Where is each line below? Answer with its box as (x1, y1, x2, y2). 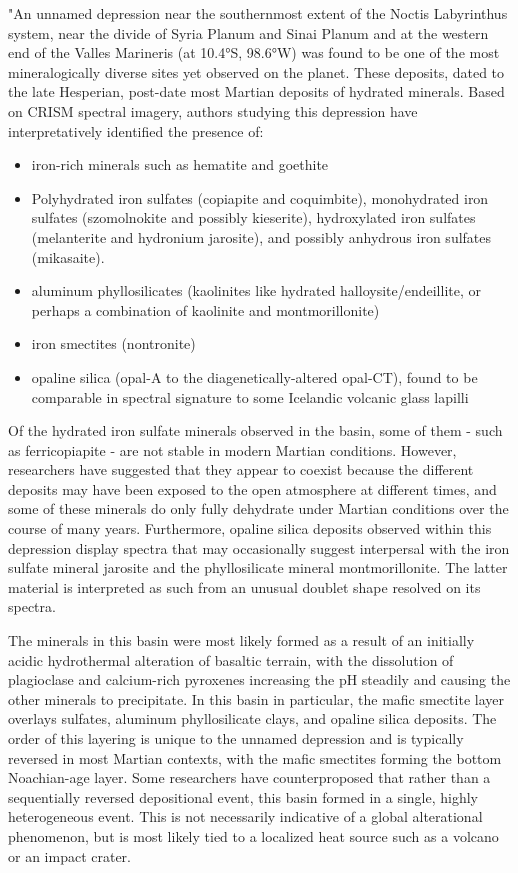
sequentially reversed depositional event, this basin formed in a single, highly (8, 786, 478, 807)
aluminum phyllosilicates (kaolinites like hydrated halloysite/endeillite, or (31, 280, 481, 301)
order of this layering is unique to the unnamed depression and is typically (8, 728, 464, 748)
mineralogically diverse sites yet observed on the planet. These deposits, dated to (8, 61, 505, 82)
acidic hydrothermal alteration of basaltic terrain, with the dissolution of (8, 649, 454, 670)
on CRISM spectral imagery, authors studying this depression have (8, 100, 418, 121)
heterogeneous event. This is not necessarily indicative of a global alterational (8, 806, 483, 827)
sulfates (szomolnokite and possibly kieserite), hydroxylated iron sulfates (31, 207, 476, 228)
